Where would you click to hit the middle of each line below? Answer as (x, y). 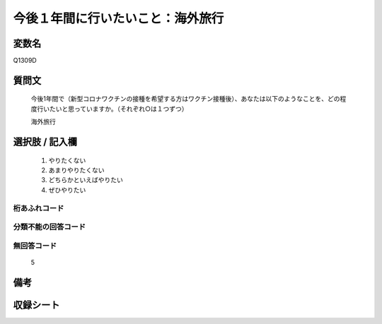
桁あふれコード (39, 208)
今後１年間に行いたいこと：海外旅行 (118, 18)
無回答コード (35, 246)
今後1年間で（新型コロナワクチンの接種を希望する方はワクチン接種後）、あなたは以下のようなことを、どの (185, 99)
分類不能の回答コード (50, 227)
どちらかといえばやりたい (86, 180)
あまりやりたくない (76, 170)
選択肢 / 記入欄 (45, 142)
